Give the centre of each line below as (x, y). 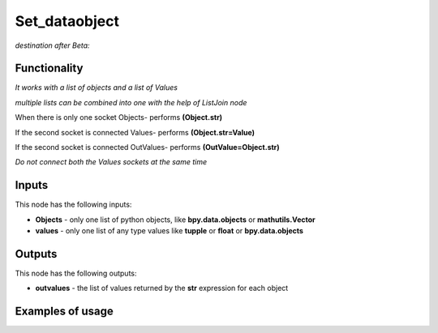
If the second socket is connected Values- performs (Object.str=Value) (135, 132)
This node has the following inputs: (73, 205)
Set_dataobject (67, 21)
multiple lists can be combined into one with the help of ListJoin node (131, 102)
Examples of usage (64, 312)
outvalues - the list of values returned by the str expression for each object (162, 288)
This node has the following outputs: (76, 273)
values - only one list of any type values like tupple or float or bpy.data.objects (170, 231)
